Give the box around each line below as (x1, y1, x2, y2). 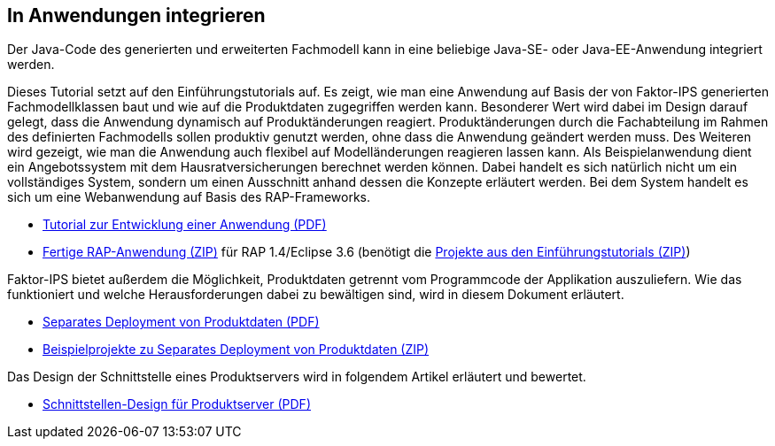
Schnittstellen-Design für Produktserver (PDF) (43, 396, 311, 412)
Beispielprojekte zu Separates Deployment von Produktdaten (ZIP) (43, 342, 430, 358)
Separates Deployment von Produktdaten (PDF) (43, 314, 320, 330)
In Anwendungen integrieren (7, 4, 266, 27)
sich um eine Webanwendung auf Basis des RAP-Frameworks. (7, 189, 370, 205)
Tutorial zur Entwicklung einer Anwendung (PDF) (43, 217, 327, 233)
